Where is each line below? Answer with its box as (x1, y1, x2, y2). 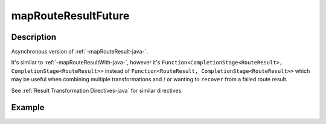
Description (11, 32, 57, 42)
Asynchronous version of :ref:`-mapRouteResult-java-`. (11, 48, 148, 55)
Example (11, 102, 45, 113)
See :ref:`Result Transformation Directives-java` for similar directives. (11, 87, 184, 94)
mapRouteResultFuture (11, 9, 130, 22)
